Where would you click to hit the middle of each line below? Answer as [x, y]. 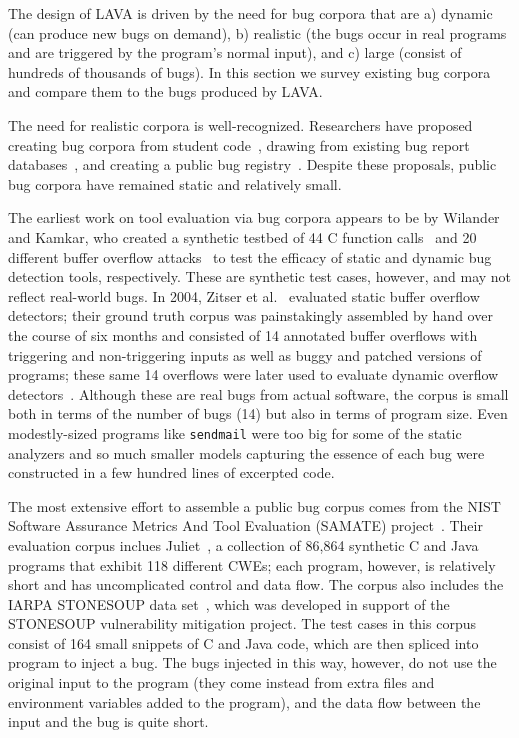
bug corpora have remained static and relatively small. [175, 183]
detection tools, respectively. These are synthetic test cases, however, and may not [260, 276]
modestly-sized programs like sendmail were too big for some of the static [235, 432]
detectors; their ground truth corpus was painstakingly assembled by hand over [250, 315]
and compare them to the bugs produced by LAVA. [165, 91]
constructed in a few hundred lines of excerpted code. [171, 472]
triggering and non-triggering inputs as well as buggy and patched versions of [245, 354]
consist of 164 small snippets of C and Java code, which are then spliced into [243, 642]
